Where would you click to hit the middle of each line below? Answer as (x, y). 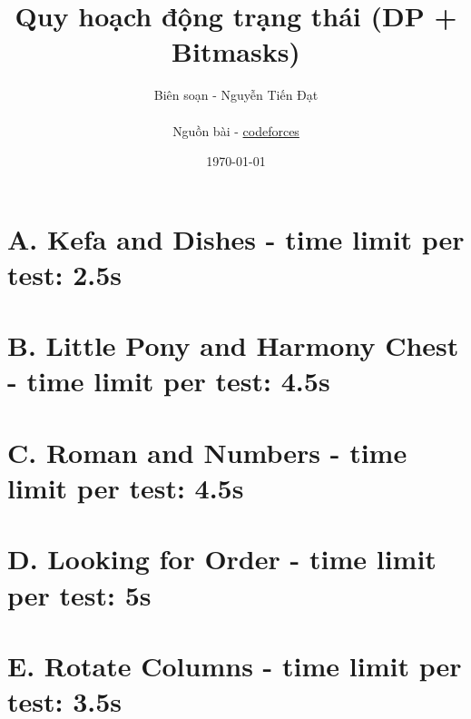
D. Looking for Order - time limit (222, 559)
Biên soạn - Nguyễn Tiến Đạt (236, 95)
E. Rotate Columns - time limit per (235, 665)
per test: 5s (79, 594)
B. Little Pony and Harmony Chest (233, 345)
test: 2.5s (65, 274)
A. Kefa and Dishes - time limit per (236, 238)
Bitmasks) (236, 51)
